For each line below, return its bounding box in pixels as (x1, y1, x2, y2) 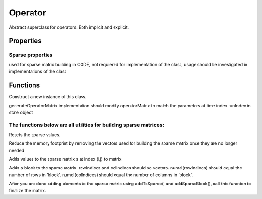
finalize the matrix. (9, 187, 46, 193)
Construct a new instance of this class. (9, 94, 87, 99)
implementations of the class (9, 68, 67, 75)
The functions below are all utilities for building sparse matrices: (9, 122, 164, 128)
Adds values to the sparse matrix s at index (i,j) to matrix (9, 156, 122, 162)
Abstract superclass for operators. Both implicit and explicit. (9, 24, 129, 30)
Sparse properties (9, 51, 53, 58)
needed (9, 147, 24, 153)
